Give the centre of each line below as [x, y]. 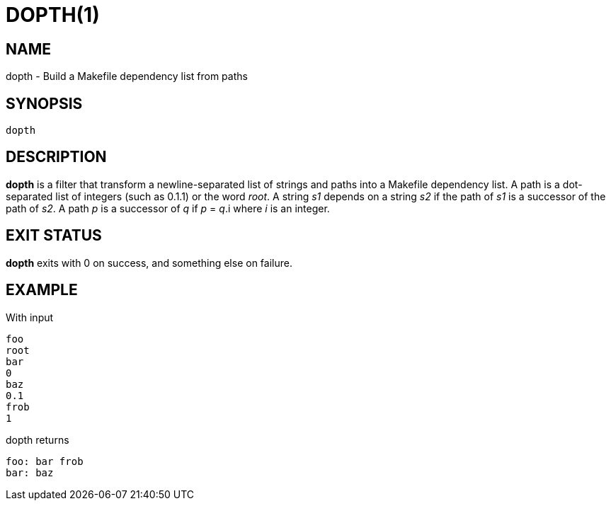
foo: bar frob [45, 461]
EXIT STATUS [54, 236]
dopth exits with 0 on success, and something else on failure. [149, 263]
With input [30, 317]
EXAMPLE [42, 290]
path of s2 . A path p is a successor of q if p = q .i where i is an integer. [168, 208]
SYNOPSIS [44, 103]
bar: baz [30, 472]
